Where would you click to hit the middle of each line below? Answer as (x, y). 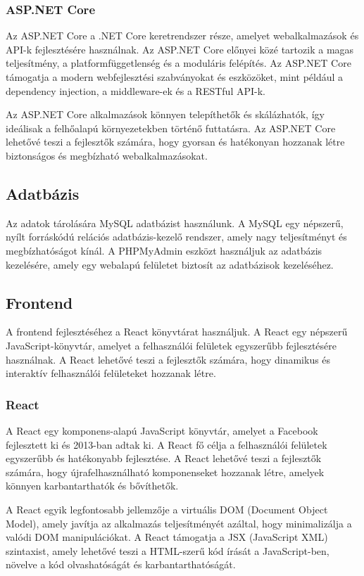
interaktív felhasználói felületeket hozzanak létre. (111, 373)
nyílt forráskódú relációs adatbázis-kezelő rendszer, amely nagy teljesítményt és (176, 237)
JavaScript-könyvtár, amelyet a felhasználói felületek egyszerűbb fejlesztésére (171, 345)
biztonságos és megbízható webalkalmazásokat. (107, 155)
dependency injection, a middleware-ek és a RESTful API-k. (136, 90)
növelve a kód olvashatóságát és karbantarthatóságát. (121, 564)
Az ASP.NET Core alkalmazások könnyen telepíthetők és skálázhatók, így (165, 114)
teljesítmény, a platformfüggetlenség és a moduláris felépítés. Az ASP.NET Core (178, 63)
